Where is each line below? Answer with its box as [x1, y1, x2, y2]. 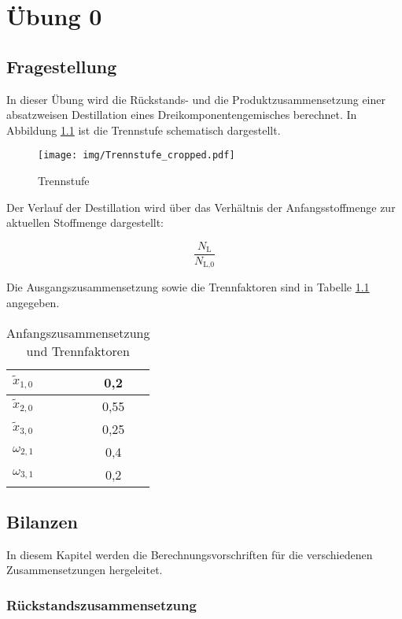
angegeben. [6, 294, 60, 310]
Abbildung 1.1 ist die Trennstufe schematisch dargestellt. [6, 121, 281, 138]
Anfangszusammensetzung [6, 323, 150, 342]
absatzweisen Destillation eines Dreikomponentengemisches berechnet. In [6, 106, 357, 123]
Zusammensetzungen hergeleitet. [6, 562, 163, 578]
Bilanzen [6, 509, 78, 533]
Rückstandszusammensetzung [6, 595, 197, 614]
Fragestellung [6, 54, 117, 78]
